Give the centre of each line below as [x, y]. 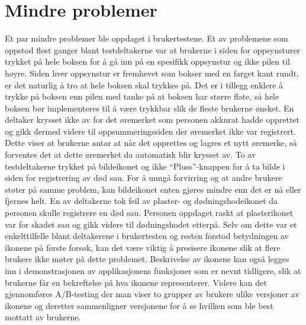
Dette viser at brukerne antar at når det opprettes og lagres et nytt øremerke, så [151, 143]
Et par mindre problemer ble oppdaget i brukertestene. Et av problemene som [146, 38]
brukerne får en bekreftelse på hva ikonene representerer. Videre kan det [136, 282]
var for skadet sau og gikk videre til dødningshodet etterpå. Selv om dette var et [151, 224]
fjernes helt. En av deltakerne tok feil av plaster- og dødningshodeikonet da [141, 201]
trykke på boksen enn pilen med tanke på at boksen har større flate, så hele [142, 96]
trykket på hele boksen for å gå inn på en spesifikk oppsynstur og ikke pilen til [147, 61]
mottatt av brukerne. [43, 317]
